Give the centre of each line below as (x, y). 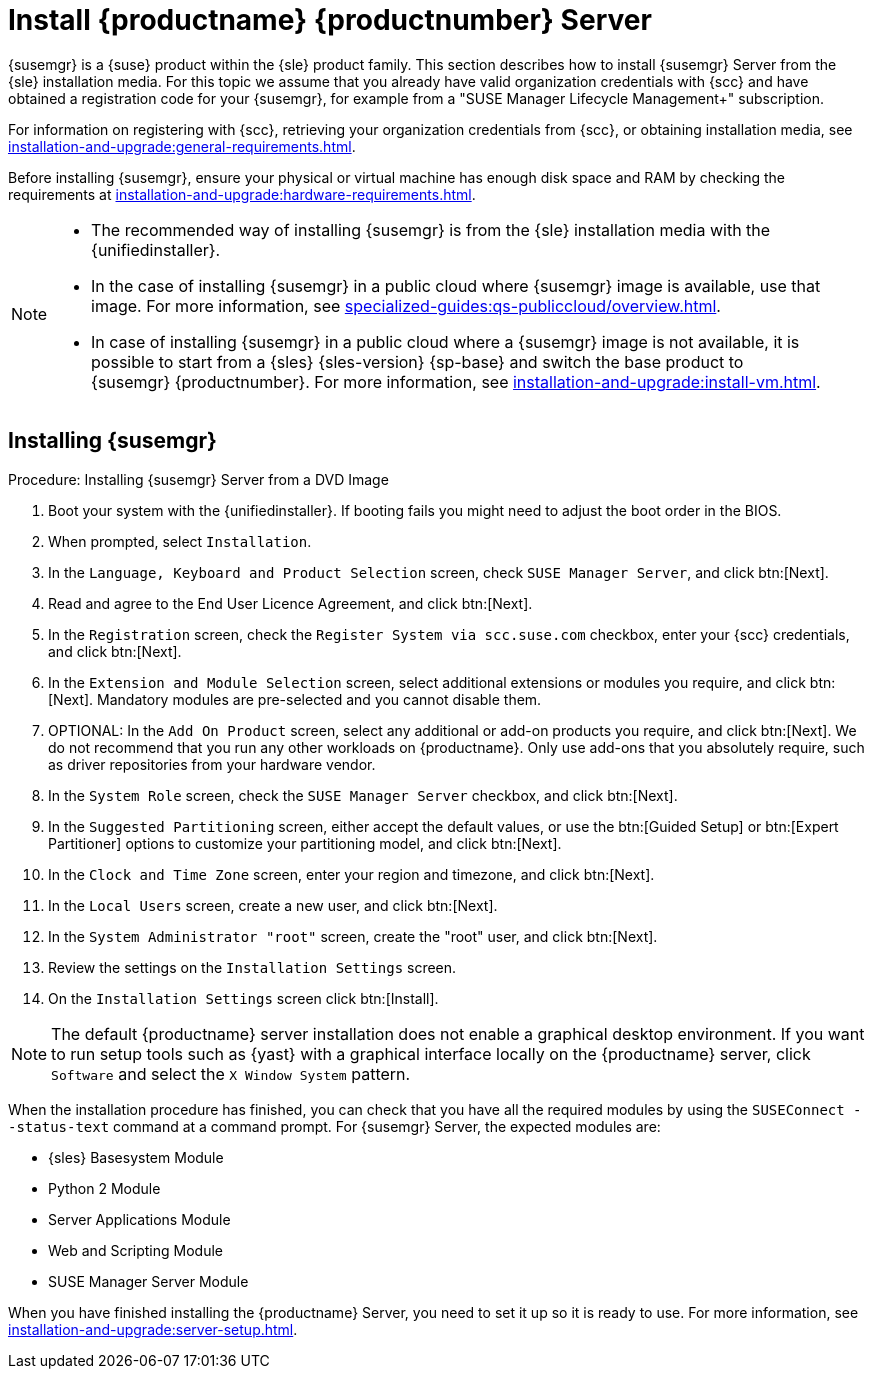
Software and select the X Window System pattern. (231, 1073)
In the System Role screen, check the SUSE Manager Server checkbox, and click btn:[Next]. (363, 795)
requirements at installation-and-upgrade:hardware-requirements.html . (242, 194)
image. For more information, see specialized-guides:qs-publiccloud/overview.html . (406, 305)
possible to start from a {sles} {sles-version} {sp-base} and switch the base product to (417, 361)
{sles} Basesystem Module (136, 1157)
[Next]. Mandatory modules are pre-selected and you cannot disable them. (295, 699)
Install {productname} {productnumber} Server (330, 20)
